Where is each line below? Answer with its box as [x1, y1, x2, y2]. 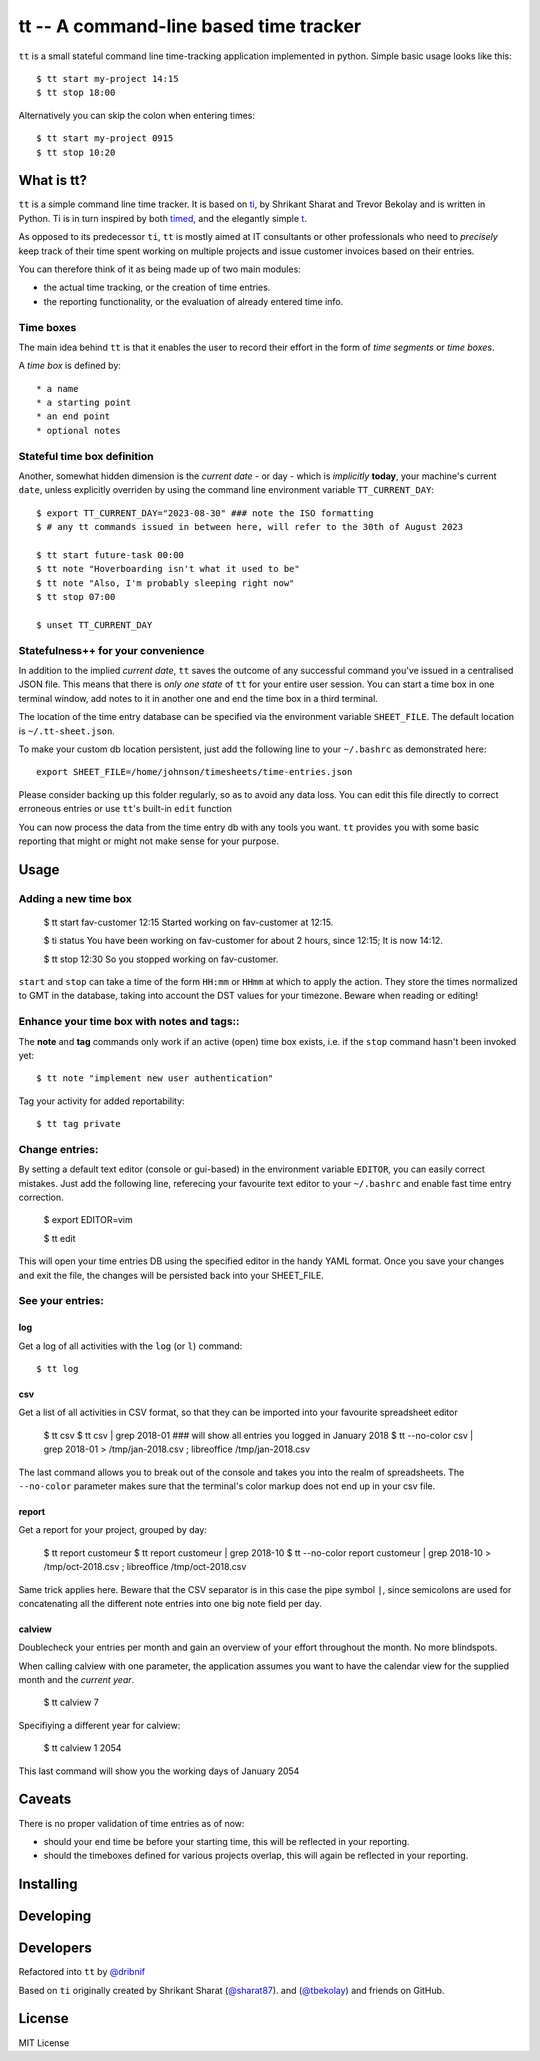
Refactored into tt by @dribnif [18, 1966, 145, 1978]
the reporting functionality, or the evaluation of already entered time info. [43, 295, 344, 307]
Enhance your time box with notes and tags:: [18, 1015, 240, 1029]
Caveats [18, 1791, 72, 1808]
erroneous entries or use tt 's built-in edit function [18, 803, 232, 815]
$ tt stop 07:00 [36, 591, 116, 603]
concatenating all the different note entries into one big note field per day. [18, 1597, 322, 1609]
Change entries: [18, 1142, 99, 1156]
